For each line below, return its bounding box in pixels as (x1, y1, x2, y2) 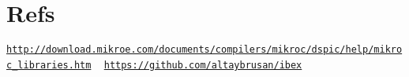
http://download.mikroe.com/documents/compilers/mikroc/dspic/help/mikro (6, 44, 403, 56)
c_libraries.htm (6, 59, 92, 71)
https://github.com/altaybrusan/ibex (103, 59, 302, 71)
